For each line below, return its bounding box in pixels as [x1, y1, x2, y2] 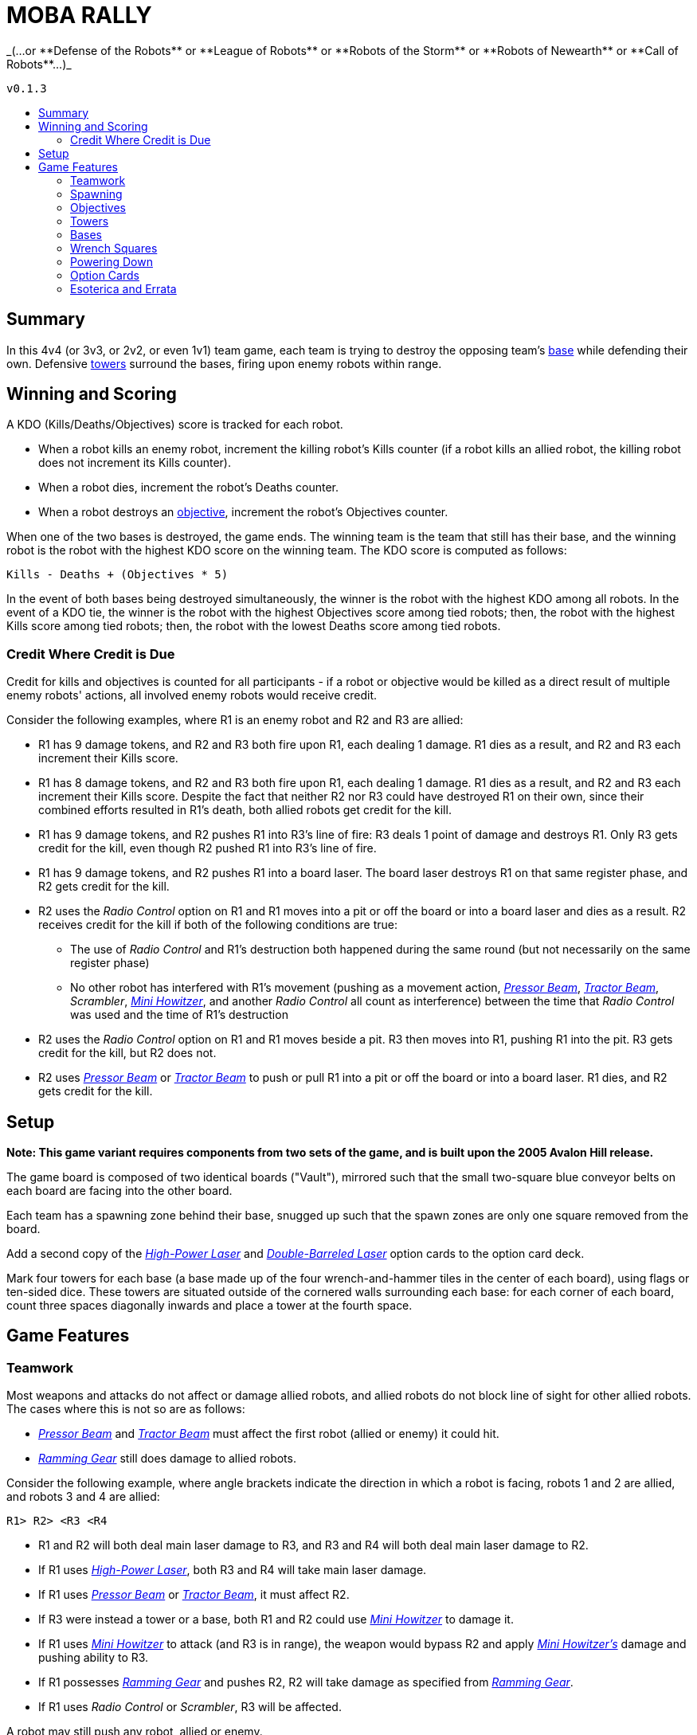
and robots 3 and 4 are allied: [6, 1490, 160, 1504]
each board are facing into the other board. [6, 1184, 233, 1198]
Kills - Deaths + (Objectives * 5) [6, 568, 229, 582]
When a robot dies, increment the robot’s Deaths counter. [38, 480, 339, 495]
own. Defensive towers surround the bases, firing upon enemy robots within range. [6, 356, 442, 370]
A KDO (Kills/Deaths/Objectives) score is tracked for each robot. [6, 417, 343, 432]
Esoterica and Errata [70, 281, 177, 296]
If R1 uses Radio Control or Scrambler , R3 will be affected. [38, 1700, 342, 1714]
